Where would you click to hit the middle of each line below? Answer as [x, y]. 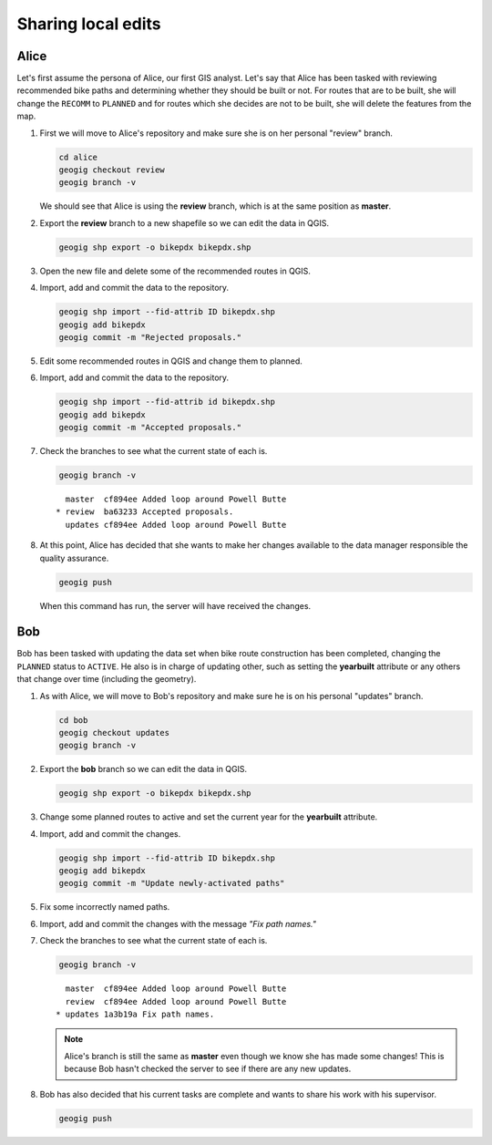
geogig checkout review [112, 170]
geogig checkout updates [114, 732]
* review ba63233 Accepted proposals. [145, 512]
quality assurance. [74, 558]
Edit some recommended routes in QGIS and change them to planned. [171, 361]
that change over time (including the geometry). [107, 679]
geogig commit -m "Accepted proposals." [150, 428]
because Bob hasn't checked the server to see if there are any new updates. [208, 1069]
